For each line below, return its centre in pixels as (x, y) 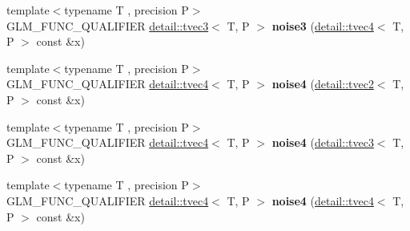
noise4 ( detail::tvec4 (323, 200)
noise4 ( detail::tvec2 (323, 84)
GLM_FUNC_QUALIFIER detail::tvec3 (108, 25)
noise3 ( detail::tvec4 (323, 25)
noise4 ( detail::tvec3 (323, 142)
